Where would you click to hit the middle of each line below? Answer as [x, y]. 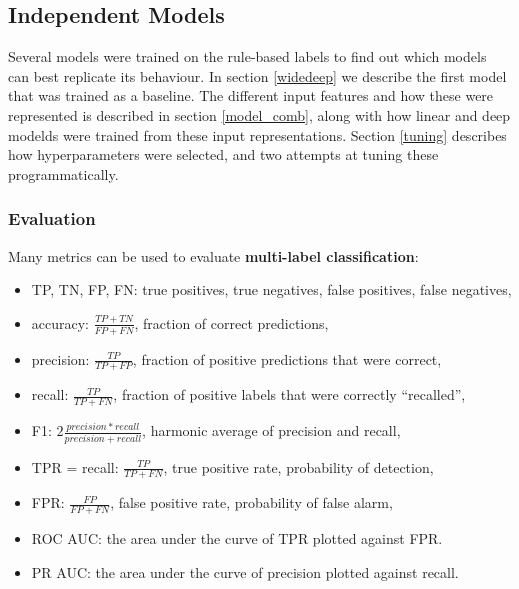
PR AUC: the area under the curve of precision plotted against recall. [245, 571]
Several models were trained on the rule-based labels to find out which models [247, 56]
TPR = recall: [75, 466]
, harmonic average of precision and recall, [271, 430]
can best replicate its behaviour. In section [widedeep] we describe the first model [257, 75]
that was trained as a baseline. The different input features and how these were [251, 95]
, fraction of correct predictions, [231, 322]
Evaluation [52, 218]
